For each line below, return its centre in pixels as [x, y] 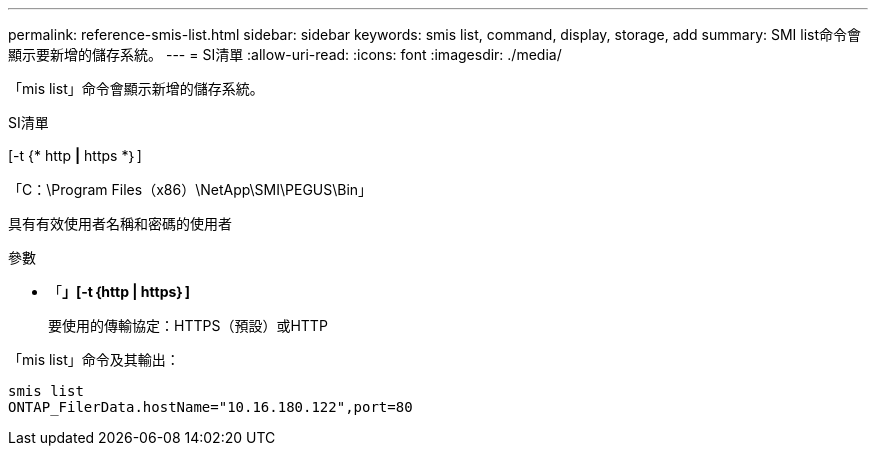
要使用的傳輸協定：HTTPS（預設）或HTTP [188, 325]
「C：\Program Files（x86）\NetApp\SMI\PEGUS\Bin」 [190, 189]
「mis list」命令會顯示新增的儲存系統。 [136, 88]
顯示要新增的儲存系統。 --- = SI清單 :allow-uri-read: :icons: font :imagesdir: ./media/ [285, 54]
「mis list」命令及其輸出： [94, 359]
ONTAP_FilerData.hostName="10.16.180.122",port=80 [210, 407]
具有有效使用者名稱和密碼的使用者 [120, 223]
